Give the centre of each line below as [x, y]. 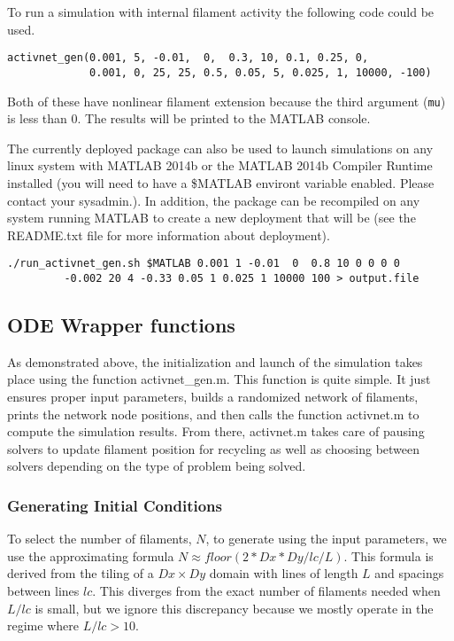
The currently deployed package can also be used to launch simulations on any [220, 148]
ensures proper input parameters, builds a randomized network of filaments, [213, 397]
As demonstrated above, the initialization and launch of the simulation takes [215, 361]
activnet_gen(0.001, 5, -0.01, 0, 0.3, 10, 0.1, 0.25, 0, [188, 58]
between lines [43, 590]
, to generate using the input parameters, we [326, 539]
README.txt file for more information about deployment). [169, 235]
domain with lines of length [284, 573]
